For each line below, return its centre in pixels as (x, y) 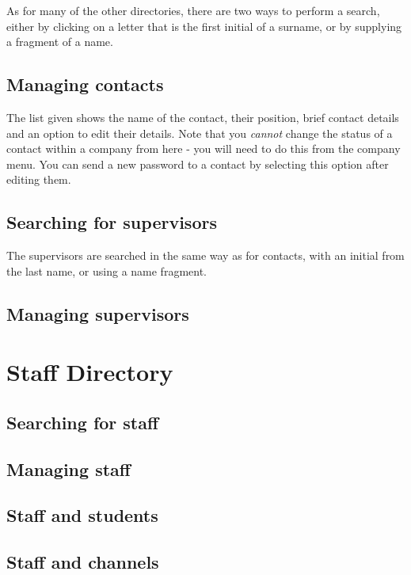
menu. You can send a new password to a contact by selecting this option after (198, 164)
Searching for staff (83, 422)
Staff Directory (90, 372)
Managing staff (68, 468)
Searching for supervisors (112, 222)
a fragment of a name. (60, 42)
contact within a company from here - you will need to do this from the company (204, 149)
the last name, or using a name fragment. (107, 270)
